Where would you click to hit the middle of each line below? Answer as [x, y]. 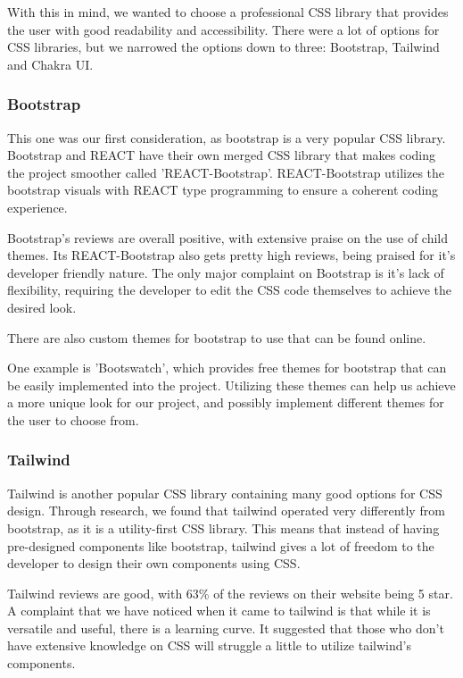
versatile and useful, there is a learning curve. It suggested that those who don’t [226, 628]
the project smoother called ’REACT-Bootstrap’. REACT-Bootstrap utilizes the [226, 172]
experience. [37, 207]
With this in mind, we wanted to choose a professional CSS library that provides [228, 12]
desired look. [42, 307]
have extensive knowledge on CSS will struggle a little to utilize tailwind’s [209, 645]
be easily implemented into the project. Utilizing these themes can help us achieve [231, 385]
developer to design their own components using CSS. [154, 563]
